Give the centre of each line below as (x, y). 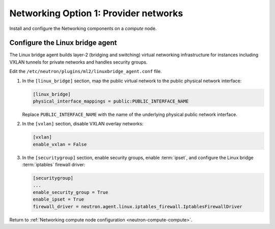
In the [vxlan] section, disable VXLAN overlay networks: (83, 124)
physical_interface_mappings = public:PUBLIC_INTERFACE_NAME (111, 101)
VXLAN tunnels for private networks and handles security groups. (78, 62)
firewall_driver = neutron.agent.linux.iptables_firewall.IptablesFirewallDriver (138, 206)
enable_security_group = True (71, 192)
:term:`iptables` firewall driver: (54, 165)
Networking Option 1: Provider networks (96, 13)
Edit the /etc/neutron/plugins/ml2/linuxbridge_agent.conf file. (86, 72)
